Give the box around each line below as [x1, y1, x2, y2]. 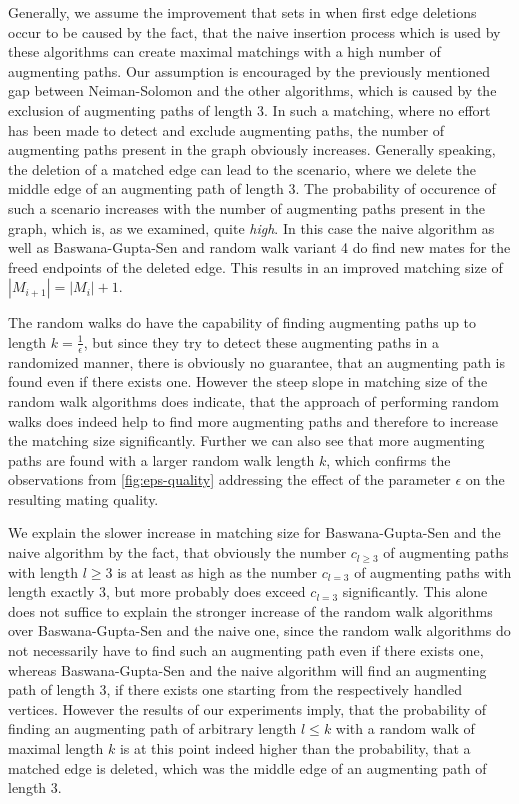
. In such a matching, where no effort [264, 99, 491, 120]
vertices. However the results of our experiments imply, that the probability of [8, 698, 487, 719]
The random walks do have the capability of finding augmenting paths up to [8, 312, 477, 333]
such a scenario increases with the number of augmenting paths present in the [8, 197, 485, 218]
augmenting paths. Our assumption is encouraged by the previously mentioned [8, 60, 490, 81]
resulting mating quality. [8, 488, 159, 509]
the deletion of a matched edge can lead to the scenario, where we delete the [8, 158, 476, 179]
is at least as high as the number [117, 561, 318, 582]
